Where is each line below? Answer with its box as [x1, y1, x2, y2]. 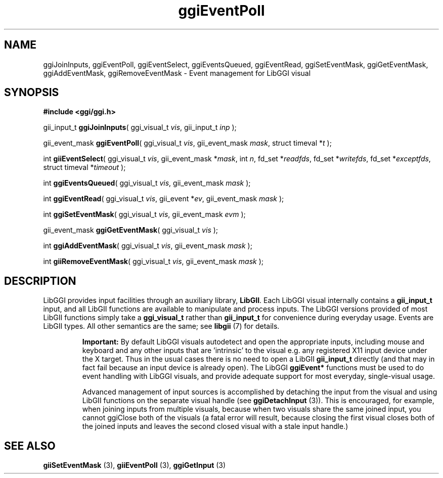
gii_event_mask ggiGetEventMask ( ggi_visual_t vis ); [43, 226, 218, 235]
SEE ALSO [4, 439, 56, 452]
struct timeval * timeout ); [43, 163, 126, 172]
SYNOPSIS [4, 86, 59, 99]
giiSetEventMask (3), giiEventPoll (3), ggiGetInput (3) [43, 461, 226, 470]
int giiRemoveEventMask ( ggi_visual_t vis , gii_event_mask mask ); [43, 257, 264, 266]
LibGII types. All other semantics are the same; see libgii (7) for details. [43, 322, 280, 331]
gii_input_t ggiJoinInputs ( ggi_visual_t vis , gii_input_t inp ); [43, 123, 237, 132]
